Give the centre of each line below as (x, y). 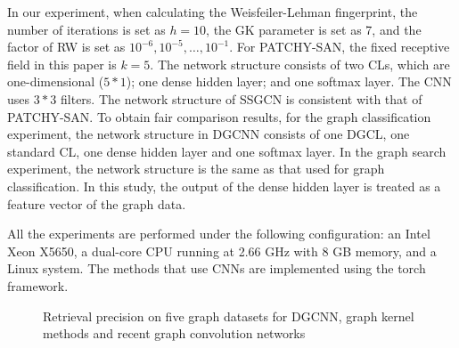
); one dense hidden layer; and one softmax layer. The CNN (289, 81)
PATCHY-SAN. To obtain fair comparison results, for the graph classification (219, 116)
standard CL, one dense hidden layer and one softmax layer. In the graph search (227, 151)
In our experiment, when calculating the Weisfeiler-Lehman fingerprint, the (213, 12)
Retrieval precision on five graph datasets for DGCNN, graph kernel (229, 316)
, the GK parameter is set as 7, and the (314, 29)
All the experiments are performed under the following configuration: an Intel (219, 234)
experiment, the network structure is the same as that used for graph (196, 169)
